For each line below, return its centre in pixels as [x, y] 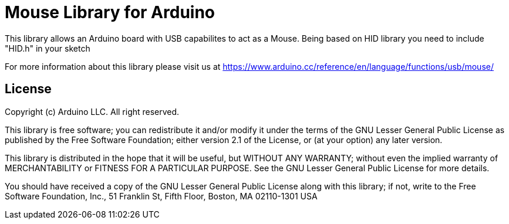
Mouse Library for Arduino [110, 12]
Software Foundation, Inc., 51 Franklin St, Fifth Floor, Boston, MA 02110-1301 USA [161, 196]
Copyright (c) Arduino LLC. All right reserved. [92, 111]
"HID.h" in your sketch [48, 48]
